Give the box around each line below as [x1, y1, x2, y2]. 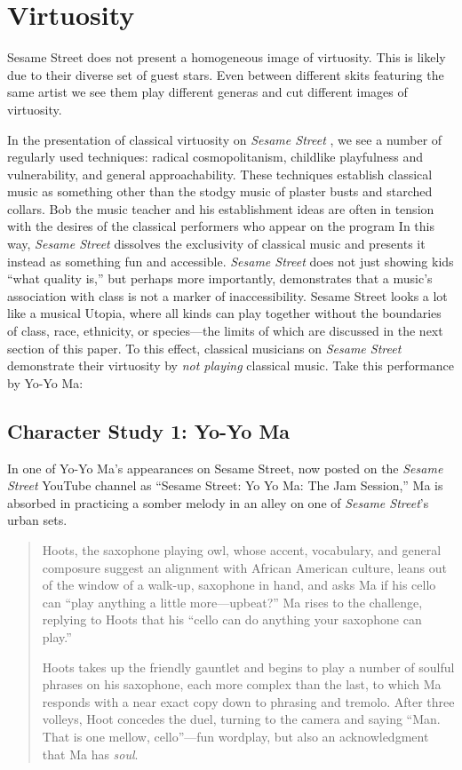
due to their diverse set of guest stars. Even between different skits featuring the [7, 65, 444, 83]
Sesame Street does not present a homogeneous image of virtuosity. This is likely [7, 48, 446, 67]
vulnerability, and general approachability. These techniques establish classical [7, 164, 433, 183]
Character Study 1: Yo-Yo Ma [7, 417, 291, 444]
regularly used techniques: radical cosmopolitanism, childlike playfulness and [7, 147, 424, 166]
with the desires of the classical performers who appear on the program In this [7, 217, 434, 235]
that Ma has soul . [42, 744, 139, 763]
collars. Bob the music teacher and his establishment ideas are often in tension [7, 199, 434, 218]
